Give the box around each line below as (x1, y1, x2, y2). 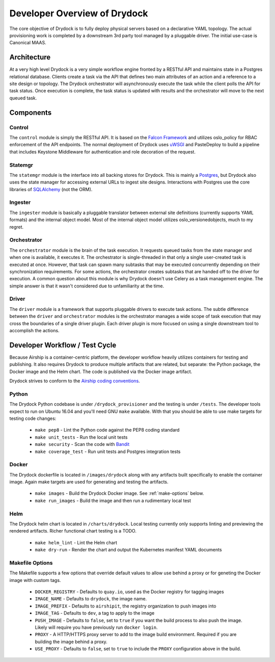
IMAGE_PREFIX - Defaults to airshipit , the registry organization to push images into (35, 603, 216, 609)
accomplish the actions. (9, 327, 60, 333)
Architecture (9, 53, 51, 62)
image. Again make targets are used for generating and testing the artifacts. (9, 479, 169, 485)
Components (9, 108, 52, 117)
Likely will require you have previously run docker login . (35, 624, 158, 630)
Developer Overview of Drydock (9, 8, 148, 19)
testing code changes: (9, 415, 57, 421)
